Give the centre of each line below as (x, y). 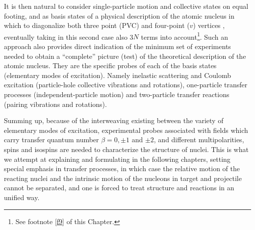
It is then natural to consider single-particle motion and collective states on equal (126, 6)
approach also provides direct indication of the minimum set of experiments (117, 46)
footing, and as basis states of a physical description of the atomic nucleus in (119, 15)
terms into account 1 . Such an (184, 36)
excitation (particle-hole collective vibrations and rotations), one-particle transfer (126, 85)
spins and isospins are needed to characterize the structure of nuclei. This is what (126, 149)
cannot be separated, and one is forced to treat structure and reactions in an (119, 188)
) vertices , (209, 25)
